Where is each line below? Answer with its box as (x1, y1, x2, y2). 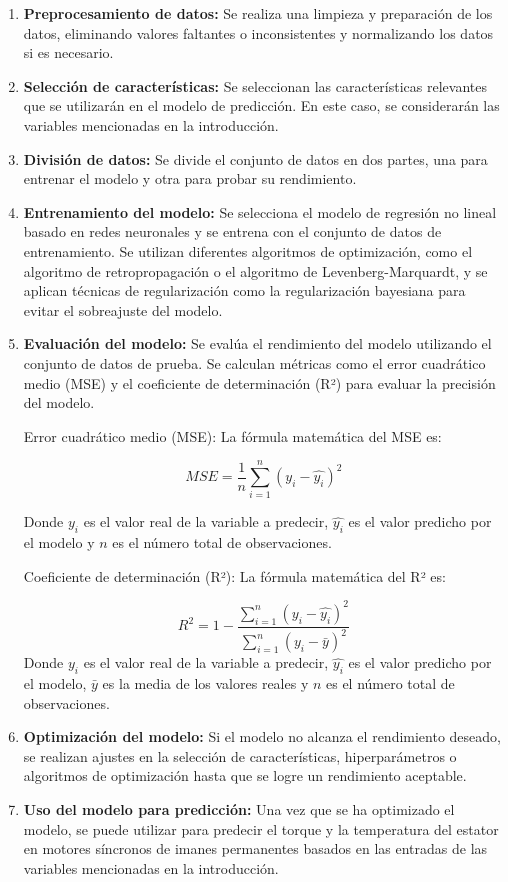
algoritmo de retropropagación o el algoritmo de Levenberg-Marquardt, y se (23, 260, 488, 281)
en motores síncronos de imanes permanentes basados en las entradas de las (23, 838, 488, 859)
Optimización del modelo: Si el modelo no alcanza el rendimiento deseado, (23, 726, 501, 747)
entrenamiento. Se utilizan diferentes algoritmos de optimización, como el (23, 240, 473, 261)
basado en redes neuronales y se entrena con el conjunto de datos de (23, 221, 442, 242)
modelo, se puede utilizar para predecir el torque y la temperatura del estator (23, 818, 499, 839)
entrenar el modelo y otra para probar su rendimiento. (23, 168, 357, 189)
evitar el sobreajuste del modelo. (23, 299, 223, 320)
